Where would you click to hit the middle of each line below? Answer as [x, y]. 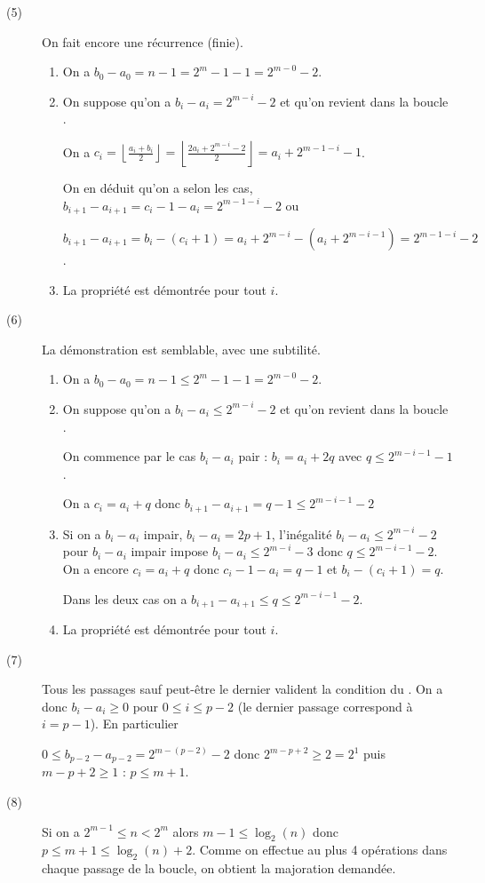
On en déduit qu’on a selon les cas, [158, 187]
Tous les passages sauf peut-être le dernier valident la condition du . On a [242, 689]
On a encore [95, 569]
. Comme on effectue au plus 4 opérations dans [320, 850]
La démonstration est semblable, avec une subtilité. [181, 349]
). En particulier [134, 724]
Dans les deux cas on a [125, 598]
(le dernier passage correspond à [325, 706]
